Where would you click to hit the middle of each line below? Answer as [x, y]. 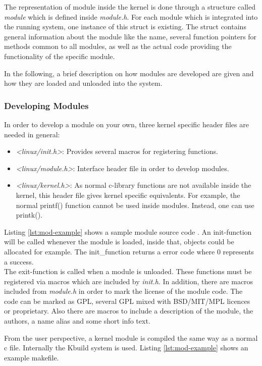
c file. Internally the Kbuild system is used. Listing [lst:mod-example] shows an [126, 348]
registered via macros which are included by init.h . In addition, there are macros [129, 281]
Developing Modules [46, 105]
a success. [19, 261]
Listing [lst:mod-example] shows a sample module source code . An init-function [128, 231]
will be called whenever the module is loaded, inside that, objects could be [119, 242]
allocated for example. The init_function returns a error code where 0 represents [129, 251]
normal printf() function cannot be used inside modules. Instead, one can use [135, 205]
